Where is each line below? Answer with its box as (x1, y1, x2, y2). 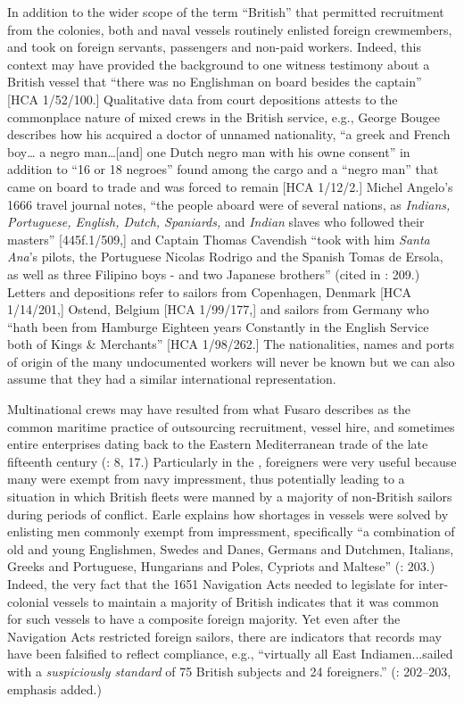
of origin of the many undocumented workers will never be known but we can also (7, 352, 455, 370)
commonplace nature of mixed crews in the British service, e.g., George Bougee (7, 107, 441, 126)
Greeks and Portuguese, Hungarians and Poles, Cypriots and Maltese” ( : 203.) (7, 557, 435, 576)
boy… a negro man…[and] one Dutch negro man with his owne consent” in (7, 142, 410, 161)
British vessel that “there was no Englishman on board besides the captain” (7, 72, 422, 91)
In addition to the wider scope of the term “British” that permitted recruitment (7, 3, 444, 21)
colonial (7, 592, 49, 610)
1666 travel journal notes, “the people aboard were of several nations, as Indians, (7, 195, 451, 213)
